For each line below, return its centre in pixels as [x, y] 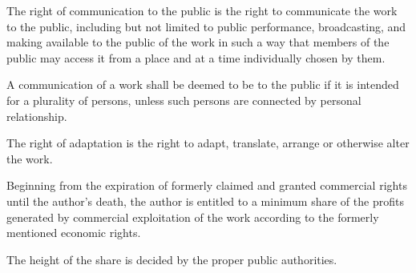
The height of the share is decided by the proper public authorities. [172, 259]
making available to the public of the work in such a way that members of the [198, 42]
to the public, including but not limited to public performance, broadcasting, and [206, 26]
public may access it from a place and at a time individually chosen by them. [196, 57]
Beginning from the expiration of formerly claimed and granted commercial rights [207, 185]
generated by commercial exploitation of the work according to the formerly [193, 217]
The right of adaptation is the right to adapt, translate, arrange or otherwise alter [208, 143]
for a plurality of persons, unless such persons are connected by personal [184, 100]
